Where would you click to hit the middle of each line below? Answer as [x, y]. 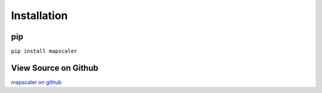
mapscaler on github [36, 82]
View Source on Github [55, 68]
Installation [39, 15]
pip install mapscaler [44, 51]
